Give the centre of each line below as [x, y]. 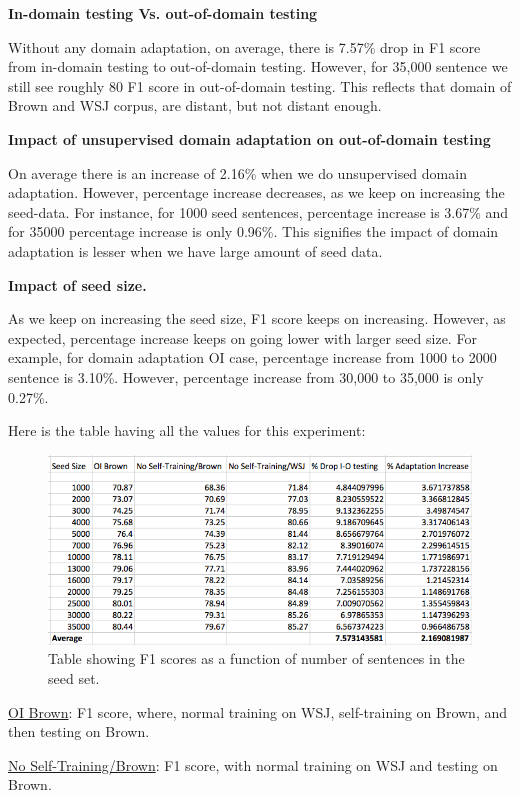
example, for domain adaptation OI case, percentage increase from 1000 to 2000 [252, 357]
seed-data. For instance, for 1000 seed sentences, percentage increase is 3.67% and [258, 211]
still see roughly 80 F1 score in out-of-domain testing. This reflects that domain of [260, 85]
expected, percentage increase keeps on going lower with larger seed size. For [242, 337]
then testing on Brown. [79, 731]
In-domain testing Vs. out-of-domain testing [163, 13]
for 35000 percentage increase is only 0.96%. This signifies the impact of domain [253, 231]
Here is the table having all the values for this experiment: [187, 430]
